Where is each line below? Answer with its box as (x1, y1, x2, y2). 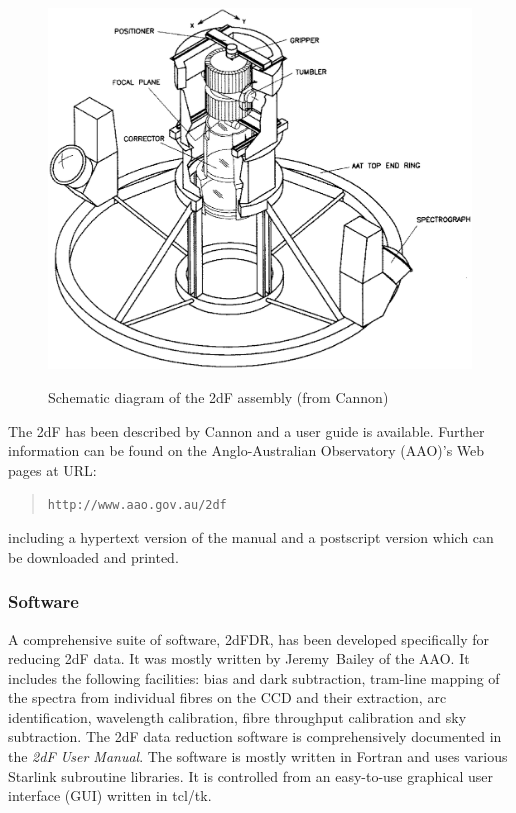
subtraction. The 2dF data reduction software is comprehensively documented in (8, 726, 502, 747)
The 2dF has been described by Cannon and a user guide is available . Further (8, 420, 485, 441)
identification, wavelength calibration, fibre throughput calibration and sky (8, 706, 467, 727)
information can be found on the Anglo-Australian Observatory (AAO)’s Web (8, 440, 485, 461)
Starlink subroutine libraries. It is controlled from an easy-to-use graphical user (8, 765, 493, 786)
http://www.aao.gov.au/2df (47, 498, 227, 513)
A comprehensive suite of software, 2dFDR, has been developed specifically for (8, 628, 489, 649)
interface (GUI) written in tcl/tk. (8, 785, 212, 806)
